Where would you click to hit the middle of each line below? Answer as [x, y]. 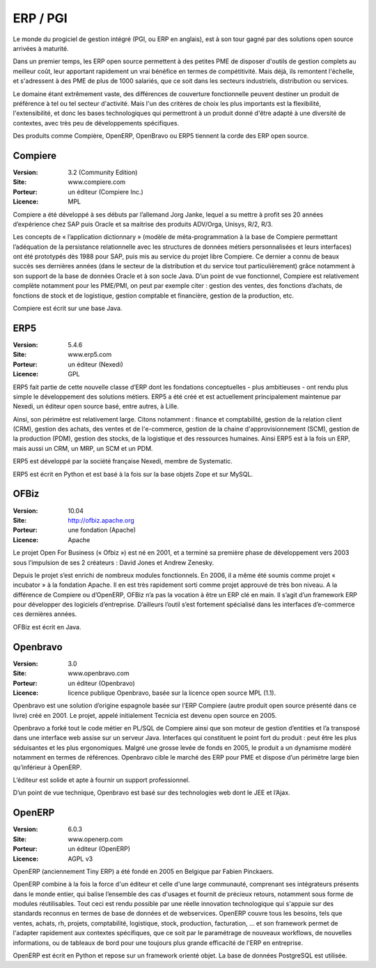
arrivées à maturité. [41, 48]
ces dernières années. [45, 614]
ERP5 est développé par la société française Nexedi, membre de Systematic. [123, 461]
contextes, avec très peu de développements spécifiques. [96, 123]
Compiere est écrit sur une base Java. [68, 308]
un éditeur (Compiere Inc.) [106, 192]
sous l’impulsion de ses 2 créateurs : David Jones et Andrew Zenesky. [113, 562]
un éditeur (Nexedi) [95, 364]
